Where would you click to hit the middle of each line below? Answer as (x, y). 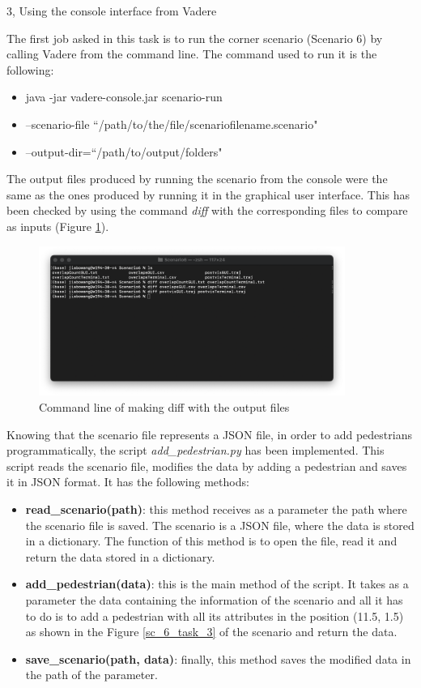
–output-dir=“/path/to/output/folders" (124, 151)
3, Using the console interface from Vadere (112, 11)
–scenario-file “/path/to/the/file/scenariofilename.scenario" (172, 124)
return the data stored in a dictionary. (120, 556)
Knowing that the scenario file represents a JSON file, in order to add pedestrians (209, 434)
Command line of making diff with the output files (164, 407)
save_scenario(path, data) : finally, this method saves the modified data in (218, 658)
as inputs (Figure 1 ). (58, 226)
